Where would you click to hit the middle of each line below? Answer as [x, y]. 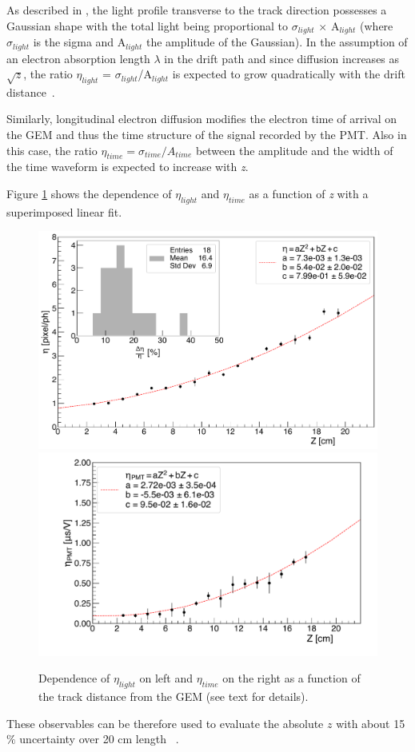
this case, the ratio [52, 150]
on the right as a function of [291, 678]
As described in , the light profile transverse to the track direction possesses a [197, 10]
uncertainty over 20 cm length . [99, 739]
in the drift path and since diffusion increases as [282, 58]
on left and [166, 678]
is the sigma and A [80, 42]
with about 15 [371, 723]
